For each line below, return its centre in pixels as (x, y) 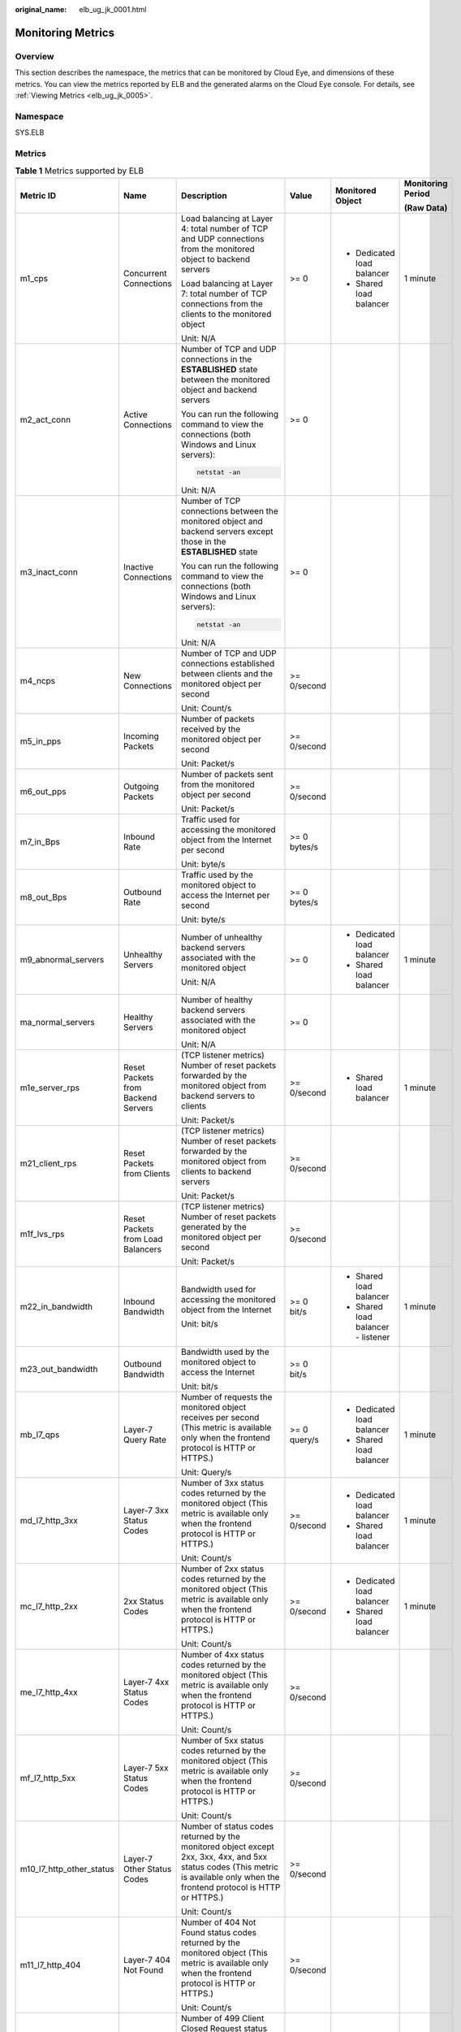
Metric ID (38, 195)
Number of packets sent (227, 775)
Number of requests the (227, 1397)
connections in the (217, 359)
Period (417, 193)
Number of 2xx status (222, 1569)
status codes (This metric (230, 1867)
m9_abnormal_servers (62, 960)
